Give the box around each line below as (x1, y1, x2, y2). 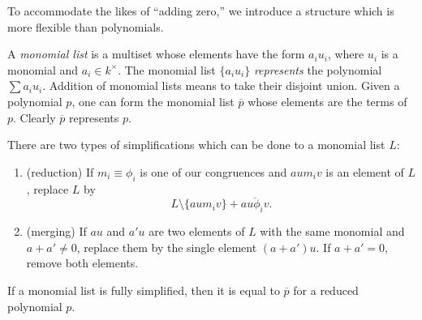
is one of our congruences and (140, 163, 287, 180)
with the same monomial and (260, 223, 405, 240)
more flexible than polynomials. (7, 18, 164, 35)
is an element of (325, 163, 404, 180)
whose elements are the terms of (248, 92, 407, 109)
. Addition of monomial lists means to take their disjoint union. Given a (42, 77, 400, 94)
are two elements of (149, 223, 245, 240)
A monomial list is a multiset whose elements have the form (7, 45, 305, 62)
